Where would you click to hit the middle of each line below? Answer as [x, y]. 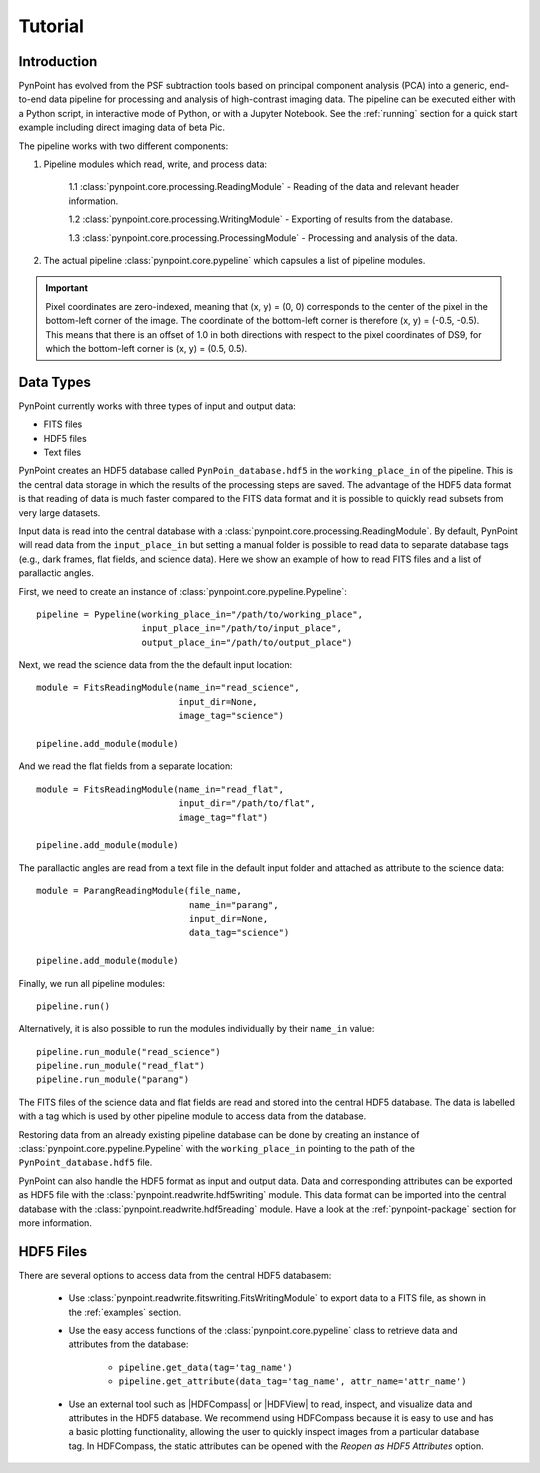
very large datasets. [59, 512]
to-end [32, 99]
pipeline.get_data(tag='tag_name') [206, 1367]
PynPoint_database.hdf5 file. [85, 1162]
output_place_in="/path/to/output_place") [247, 642]
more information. [55, 1222]
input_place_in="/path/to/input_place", [241, 628]
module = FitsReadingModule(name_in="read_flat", [160, 789]
